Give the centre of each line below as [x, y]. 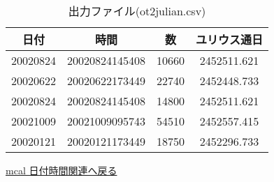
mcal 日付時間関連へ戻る [62, 170]
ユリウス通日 [230, 39]
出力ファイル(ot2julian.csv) [137, 11]
